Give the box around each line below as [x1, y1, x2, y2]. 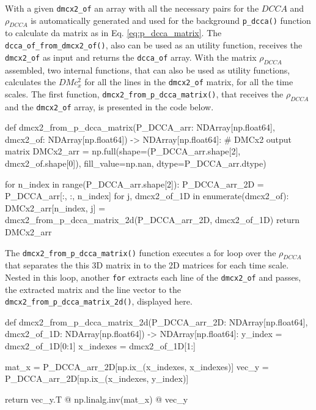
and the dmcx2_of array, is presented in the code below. [5, 100, 214, 113]
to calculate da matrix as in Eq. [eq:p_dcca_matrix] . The [5, 26, 222, 39]
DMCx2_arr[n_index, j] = [5, 201, 106, 214]
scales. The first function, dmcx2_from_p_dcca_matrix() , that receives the [5, 87, 284, 100]
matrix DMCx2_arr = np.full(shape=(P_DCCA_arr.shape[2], [5, 145, 241, 158]
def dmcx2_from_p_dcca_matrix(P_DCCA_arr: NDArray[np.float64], [5, 121, 275, 134]
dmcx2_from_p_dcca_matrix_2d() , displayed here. [5, 295, 193, 308]
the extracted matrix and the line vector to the [5, 283, 181, 295]
